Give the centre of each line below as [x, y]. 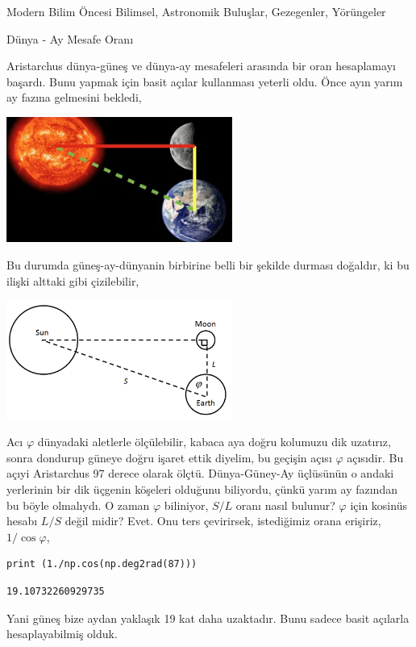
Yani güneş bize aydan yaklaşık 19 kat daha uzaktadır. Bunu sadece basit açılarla [208, 618]
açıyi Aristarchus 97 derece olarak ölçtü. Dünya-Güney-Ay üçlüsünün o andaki [200, 473]
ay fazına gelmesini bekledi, [74, 97]
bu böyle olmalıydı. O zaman [78, 505]
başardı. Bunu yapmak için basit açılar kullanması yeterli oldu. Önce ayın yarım [205, 81]
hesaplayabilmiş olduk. [62, 634]
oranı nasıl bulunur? [285, 505]
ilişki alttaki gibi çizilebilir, [73, 280]
